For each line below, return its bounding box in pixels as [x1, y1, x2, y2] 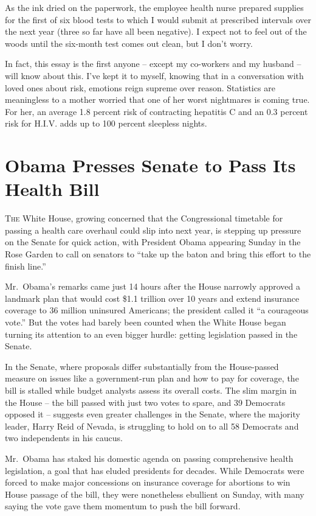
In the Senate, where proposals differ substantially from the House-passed [5, 360, 279, 372]
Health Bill [5, 176, 100, 201]
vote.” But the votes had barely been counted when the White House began [5, 316, 286, 328]
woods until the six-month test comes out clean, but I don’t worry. [5, 37, 253, 49]
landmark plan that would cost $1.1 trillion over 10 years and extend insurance [5, 291, 300, 304]
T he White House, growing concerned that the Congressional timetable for [5, 212, 283, 225]
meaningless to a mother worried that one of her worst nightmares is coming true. [5, 93, 310, 106]
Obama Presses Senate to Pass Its [5, 153, 296, 178]
